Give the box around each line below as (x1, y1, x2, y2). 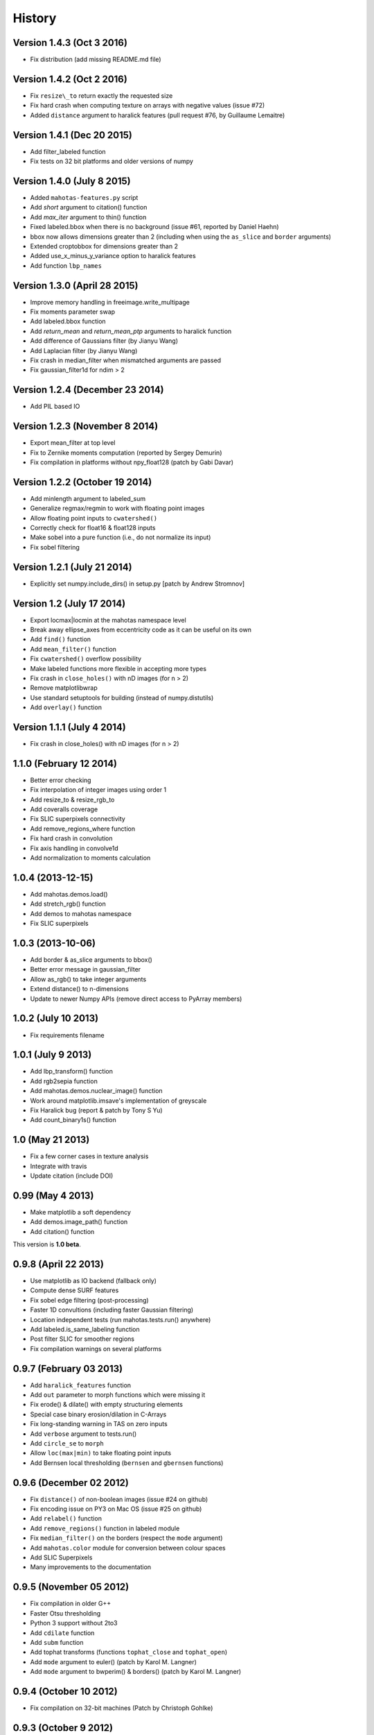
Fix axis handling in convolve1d (30, 844, 119, 852)
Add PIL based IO (30, 403, 80, 411)
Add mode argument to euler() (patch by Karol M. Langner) (30, 1657, 197, 1666)
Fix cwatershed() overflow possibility (30, 654, 142, 663)
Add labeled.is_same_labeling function (30, 1325, 140, 1333)
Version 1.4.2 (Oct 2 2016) (12, 73, 127, 85)
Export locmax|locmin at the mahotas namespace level (30, 616, 186, 624)
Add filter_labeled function (30, 147, 107, 155)
